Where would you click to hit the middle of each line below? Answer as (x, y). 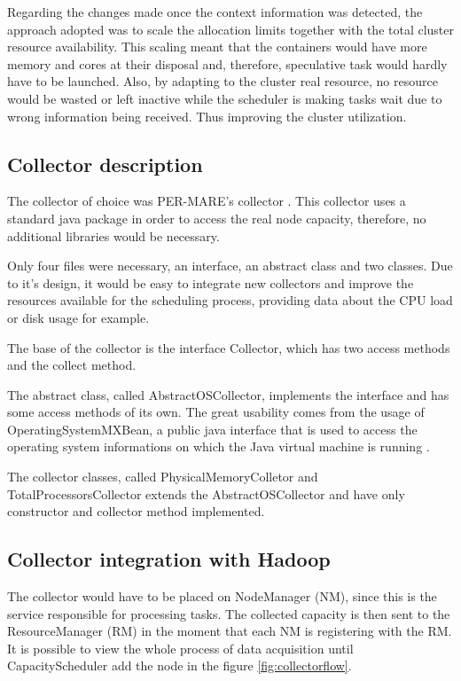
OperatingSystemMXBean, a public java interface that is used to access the (212, 429)
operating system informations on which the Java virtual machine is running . (219, 446)
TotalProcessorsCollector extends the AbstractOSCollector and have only (206, 493)
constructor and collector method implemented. (136, 511)
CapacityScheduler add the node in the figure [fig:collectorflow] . (180, 665)
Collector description (105, 164)
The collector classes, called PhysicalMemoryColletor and (163, 477)
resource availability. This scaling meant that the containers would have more (217, 47)
